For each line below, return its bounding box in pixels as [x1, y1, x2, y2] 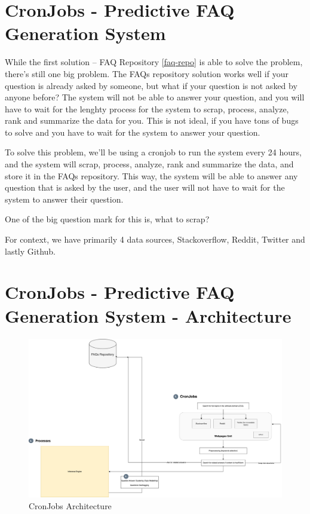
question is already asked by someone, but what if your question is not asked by [5, 79, 297, 91]
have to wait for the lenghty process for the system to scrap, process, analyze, [5, 102, 289, 115]
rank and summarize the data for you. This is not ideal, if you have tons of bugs [5, 114, 299, 127]
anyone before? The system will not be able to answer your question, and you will [5, 91, 305, 103]
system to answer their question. [5, 192, 124, 205]
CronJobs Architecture [29, 499, 112, 512]
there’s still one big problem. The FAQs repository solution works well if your [5, 67, 288, 79]
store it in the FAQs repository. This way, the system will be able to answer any [5, 169, 298, 182]
